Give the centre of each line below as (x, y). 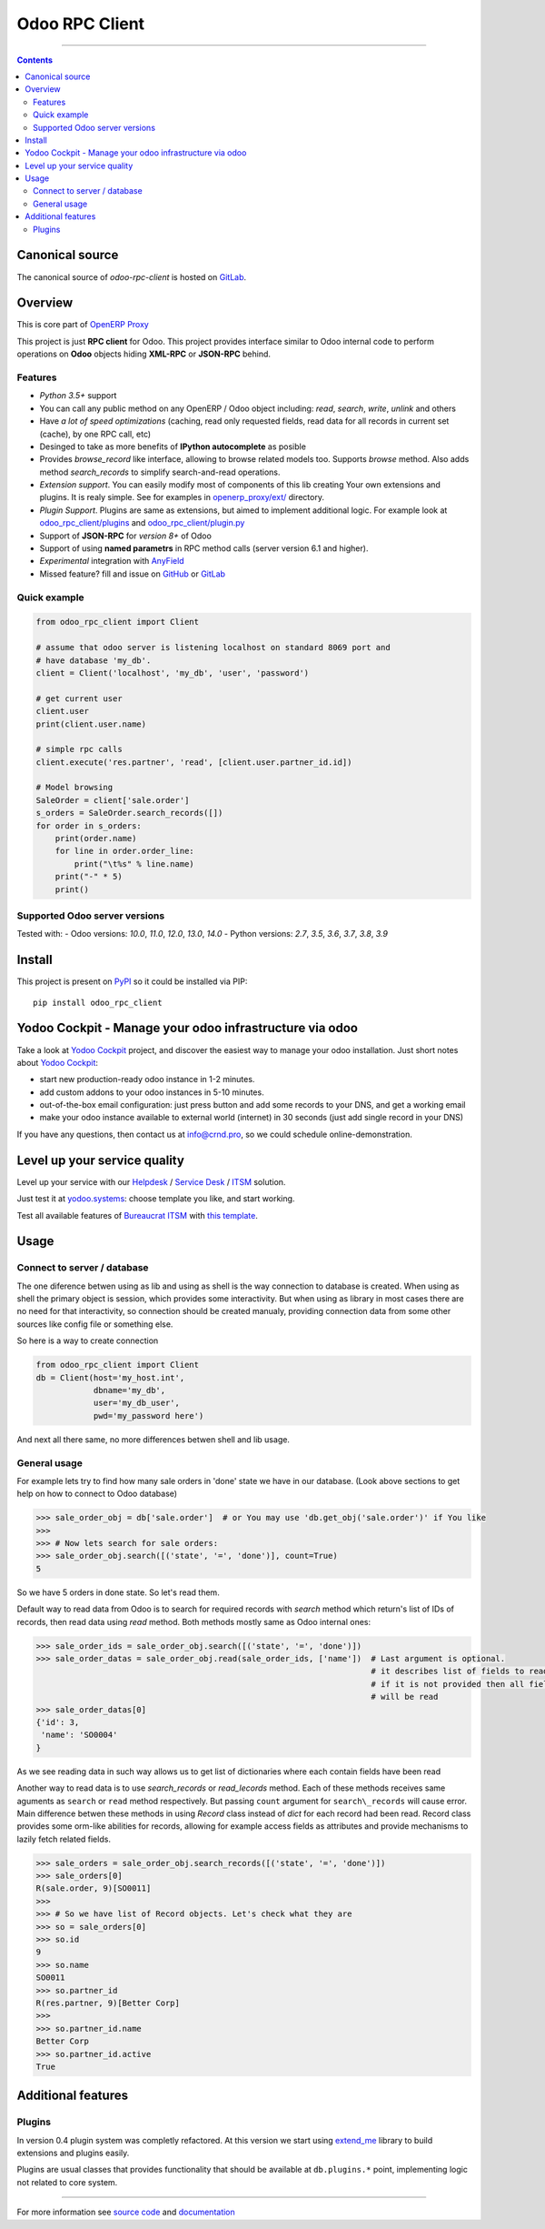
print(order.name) (96, 838)
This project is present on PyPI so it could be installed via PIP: (132, 981)
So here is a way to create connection (88, 1340)
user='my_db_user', (137, 1403)
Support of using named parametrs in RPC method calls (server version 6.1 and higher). (204, 548)
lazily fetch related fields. (64, 1839)
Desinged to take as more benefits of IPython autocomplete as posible (173, 447)
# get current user (79, 698)
